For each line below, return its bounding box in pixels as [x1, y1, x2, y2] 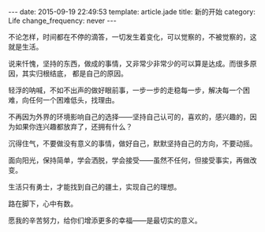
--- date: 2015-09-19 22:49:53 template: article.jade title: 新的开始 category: [8, 7, 256, 17]
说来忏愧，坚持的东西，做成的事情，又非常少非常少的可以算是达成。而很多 [8, 59, 250, 68]
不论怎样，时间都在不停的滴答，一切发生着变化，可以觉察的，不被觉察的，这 [8, 32, 257, 41]
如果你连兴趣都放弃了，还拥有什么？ [14, 122, 132, 131]
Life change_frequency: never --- [8, 16, 117, 25]
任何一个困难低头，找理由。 [28, 95, 119, 104]
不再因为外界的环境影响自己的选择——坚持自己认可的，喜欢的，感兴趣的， [8, 112, 250, 122]
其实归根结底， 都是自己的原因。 [21, 69, 128, 78]
